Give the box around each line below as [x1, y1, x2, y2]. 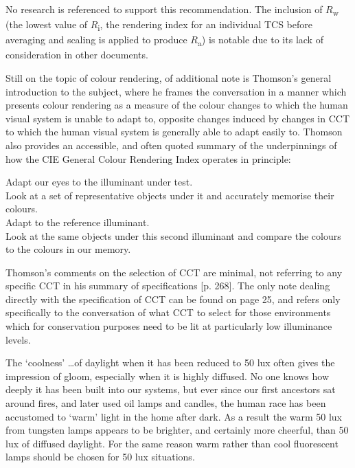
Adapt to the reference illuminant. [5, 214, 150, 229]
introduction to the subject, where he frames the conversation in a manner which [5, 84, 347, 98]
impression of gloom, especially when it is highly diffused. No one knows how [5, 368, 330, 383]
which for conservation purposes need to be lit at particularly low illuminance [5, 319, 332, 333]
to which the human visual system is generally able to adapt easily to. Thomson [5, 124, 343, 139]
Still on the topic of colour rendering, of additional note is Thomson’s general [5, 70, 332, 85]
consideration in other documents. [5, 47, 148, 62]
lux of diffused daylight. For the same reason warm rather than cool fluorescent [5, 436, 339, 450]
